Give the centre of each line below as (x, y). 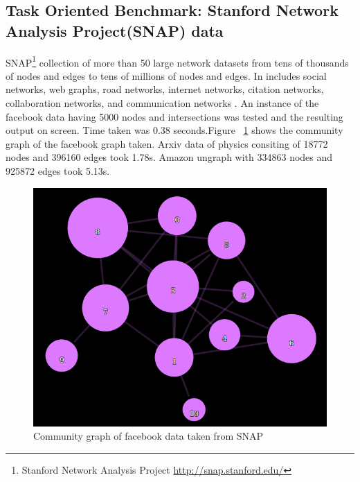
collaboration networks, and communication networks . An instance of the (162, 103)
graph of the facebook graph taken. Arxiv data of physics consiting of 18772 (167, 143)
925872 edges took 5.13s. (58, 171)
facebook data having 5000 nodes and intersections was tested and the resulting (174, 116)
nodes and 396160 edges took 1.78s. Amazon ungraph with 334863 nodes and (169, 157)
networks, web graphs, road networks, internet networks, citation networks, (165, 89)
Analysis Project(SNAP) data (115, 30)
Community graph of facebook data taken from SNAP (148, 436)
